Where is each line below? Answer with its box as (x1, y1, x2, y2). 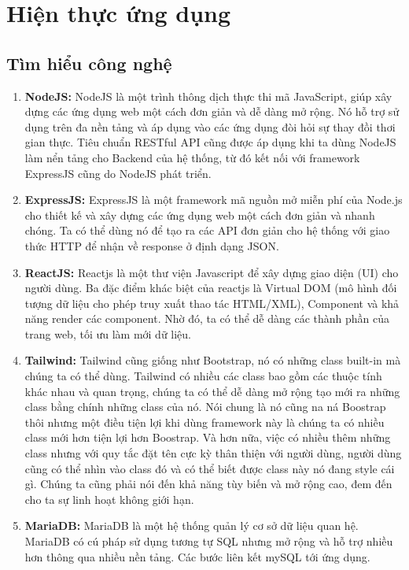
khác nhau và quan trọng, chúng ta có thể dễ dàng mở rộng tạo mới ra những (24, 383, 400, 399)
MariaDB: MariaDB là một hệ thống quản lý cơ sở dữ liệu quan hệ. (24, 517, 359, 534)
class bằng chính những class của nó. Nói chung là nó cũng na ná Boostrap (24, 398, 386, 415)
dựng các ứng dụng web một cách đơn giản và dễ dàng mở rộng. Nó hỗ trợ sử (24, 103, 400, 120)
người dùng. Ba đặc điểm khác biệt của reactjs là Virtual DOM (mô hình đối (24, 279, 397, 296)
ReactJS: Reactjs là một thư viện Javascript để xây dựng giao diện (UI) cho (24, 264, 399, 280)
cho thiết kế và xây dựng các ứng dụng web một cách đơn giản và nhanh (24, 206, 375, 223)
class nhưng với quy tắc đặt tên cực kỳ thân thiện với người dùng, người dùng (24, 445, 402, 461)
